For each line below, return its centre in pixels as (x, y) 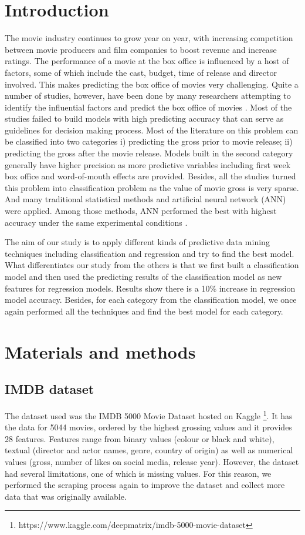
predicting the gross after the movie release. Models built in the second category (149, 153)
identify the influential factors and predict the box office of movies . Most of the (148, 107)
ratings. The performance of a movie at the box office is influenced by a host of (147, 61)
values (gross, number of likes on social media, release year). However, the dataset (152, 461)
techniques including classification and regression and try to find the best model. (150, 253)
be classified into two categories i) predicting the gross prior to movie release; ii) (149, 141)
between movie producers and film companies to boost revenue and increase (141, 49)
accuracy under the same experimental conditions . (96, 222)
